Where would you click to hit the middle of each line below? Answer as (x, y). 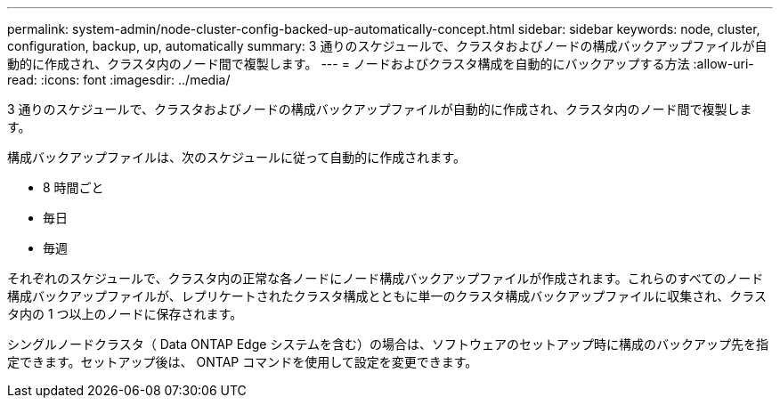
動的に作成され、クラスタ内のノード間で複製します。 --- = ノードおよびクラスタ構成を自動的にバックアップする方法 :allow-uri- (381, 64)
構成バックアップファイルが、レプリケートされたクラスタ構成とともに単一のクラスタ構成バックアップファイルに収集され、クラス (387, 296)
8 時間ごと (73, 187)
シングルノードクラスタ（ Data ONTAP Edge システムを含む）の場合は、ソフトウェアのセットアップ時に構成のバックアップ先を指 (388, 344)
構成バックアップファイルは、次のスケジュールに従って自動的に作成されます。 (236, 157)
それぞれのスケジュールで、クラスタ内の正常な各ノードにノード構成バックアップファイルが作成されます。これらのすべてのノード (386, 278)
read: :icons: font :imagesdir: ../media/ (119, 80)
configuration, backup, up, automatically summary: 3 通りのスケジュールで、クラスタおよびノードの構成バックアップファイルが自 (387, 46)
